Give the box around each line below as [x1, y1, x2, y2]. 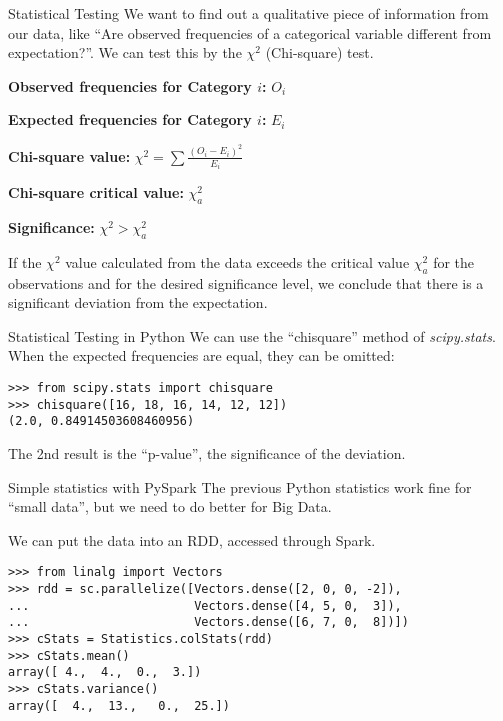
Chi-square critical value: [8, 182, 184, 203]
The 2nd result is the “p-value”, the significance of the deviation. [8, 443, 406, 464]
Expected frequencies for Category [8, 109, 252, 130]
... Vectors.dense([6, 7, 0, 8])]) [8, 615, 409, 630]
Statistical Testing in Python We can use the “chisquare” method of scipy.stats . [8, 325, 496, 346]
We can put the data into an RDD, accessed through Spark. [8, 529, 376, 550]
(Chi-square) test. [265, 42, 374, 63]
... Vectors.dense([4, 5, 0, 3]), [8, 598, 402, 613]
